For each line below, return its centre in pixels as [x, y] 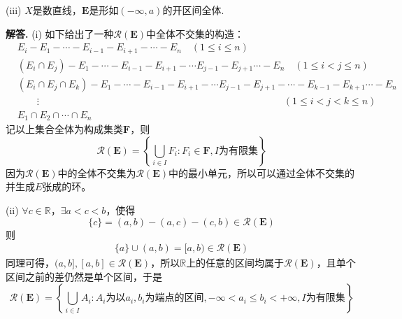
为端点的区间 [174, 298]
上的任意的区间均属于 [235, 263]
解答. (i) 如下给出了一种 [60, 33]
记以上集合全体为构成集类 [64, 129]
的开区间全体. [193, 10]
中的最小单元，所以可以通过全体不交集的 [262, 172]
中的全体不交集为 [97, 172]
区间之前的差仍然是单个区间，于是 [84, 276]
